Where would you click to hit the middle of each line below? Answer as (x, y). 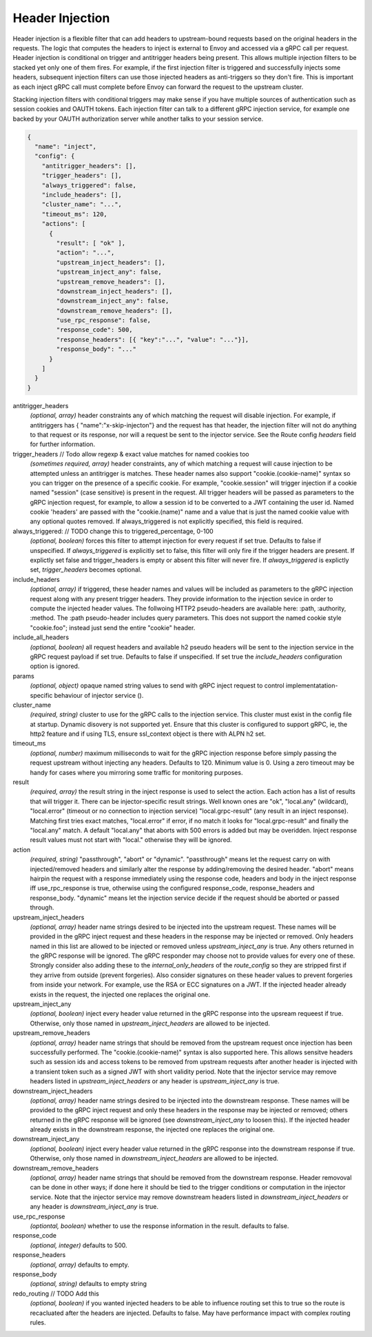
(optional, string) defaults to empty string (89, 1284)
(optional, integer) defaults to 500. (79, 1245)
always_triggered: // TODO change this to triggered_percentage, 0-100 (113, 531)
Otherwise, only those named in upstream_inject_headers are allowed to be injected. (150, 1023)
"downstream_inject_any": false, (113, 301)
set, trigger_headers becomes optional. (86, 570)
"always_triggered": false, (89, 185)
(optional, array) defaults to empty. (80, 1265)
